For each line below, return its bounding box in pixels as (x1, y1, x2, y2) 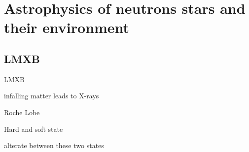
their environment (4, 17, 130, 37)
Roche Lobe (4, 107, 40, 117)
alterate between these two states (4, 140, 104, 151)
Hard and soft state (4, 123, 63, 134)
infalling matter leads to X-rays (4, 91, 99, 101)
